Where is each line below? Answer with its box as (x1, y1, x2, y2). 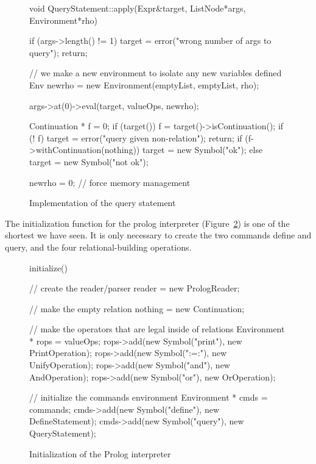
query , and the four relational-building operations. (5, 240, 192, 253)
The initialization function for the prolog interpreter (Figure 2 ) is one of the (5, 216, 290, 229)
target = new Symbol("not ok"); (29, 155, 149, 168)
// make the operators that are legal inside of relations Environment (29, 323, 285, 335)
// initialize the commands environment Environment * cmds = (29, 391, 268, 404)
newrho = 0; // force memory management (29, 176, 191, 188)
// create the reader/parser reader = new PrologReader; (29, 282, 240, 294)
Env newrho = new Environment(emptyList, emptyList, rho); (29, 78, 259, 91)
